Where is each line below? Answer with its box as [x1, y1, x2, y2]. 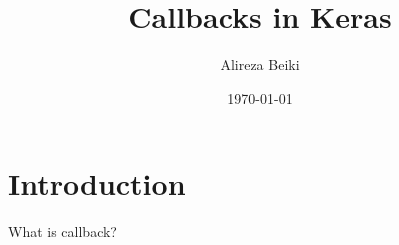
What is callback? [8, 221, 117, 242]
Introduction [8, 163, 186, 204]
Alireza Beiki [220, 54, 300, 75]
